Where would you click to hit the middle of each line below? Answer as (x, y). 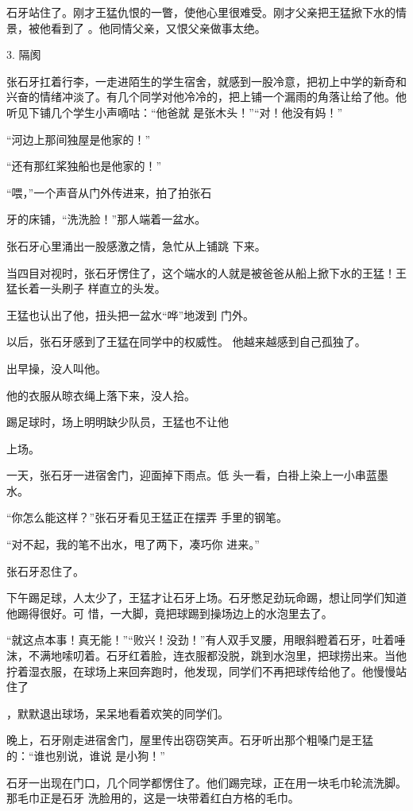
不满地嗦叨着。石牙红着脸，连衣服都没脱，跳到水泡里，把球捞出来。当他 (217, 656)
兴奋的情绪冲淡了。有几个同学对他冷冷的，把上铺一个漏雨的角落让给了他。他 (206, 97)
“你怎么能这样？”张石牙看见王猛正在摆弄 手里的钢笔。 (147, 517)
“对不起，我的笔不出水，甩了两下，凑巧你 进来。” (133, 544)
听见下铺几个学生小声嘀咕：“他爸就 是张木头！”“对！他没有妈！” (175, 112)
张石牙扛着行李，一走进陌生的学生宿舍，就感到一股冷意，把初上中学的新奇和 (206, 81)
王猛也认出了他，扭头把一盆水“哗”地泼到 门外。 (130, 314)
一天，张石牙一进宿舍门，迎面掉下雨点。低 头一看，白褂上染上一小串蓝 (192, 475)
